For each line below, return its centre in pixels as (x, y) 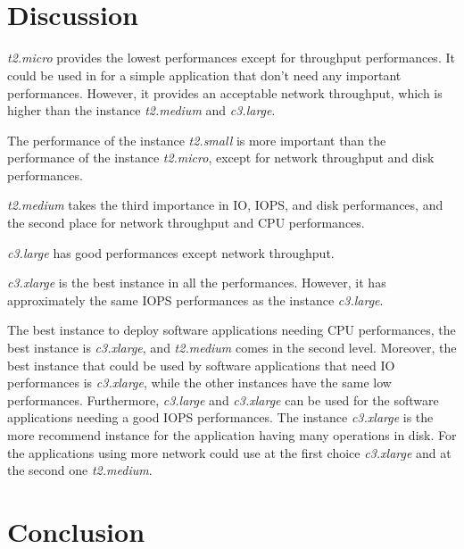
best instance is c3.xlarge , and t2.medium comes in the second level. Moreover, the (232, 348)
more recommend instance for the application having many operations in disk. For (232, 435)
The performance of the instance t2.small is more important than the (197, 140)
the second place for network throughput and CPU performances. (186, 223)
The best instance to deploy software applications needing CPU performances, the (232, 330)
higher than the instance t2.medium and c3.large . (141, 110)
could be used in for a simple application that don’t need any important (204, 75)
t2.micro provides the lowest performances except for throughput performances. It (231, 58)
